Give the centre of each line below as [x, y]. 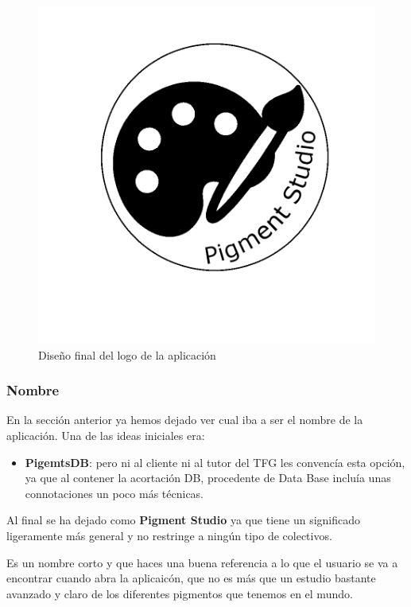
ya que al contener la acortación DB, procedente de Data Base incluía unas [208, 478]
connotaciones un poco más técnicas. [114, 493]
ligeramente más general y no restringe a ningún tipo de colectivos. [169, 535]
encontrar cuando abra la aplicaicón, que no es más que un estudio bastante [191, 578]
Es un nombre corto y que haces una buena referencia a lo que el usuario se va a [202, 562]
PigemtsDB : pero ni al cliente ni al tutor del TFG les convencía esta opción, [215, 462]
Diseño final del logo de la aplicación [127, 354]
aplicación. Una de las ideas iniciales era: [106, 435]
